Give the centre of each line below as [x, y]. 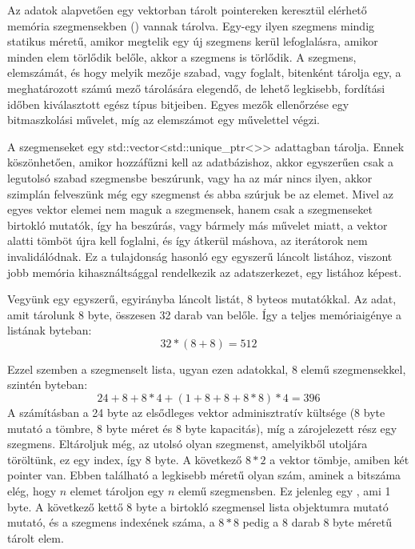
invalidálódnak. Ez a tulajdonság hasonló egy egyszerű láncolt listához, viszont [200, 256]
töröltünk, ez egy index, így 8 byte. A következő [125, 459]
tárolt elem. [36, 537]
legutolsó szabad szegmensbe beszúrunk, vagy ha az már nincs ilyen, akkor [190, 177]
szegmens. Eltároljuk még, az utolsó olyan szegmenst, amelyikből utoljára [188, 444]
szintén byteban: [48, 385]
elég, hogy [32, 491]
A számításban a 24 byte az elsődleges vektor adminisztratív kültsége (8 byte [196, 413]
